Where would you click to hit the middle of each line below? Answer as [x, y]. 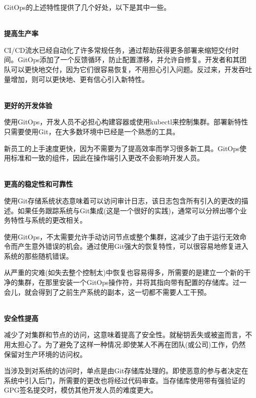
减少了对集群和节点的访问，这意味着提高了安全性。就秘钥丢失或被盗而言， [125, 335]
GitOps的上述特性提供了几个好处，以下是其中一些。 [87, 7]
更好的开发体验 [28, 105]
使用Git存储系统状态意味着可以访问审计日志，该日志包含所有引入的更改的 [123, 200]
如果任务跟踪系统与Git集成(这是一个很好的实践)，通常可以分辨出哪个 [129, 210]
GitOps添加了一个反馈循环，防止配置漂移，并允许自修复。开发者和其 [128, 60]
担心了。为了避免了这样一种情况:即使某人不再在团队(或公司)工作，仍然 [131, 344]
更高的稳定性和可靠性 [38, 184]
